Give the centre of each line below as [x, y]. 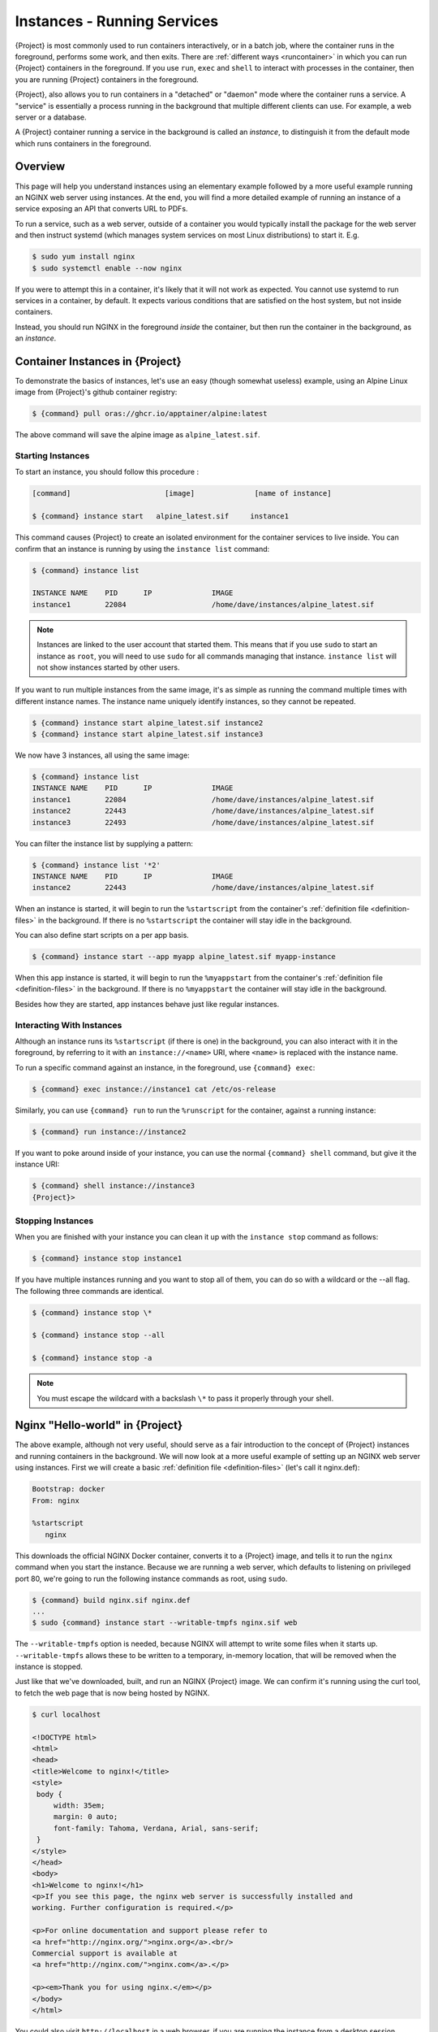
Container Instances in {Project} [98, 361]
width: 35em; [79, 1805]
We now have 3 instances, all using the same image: [102, 755]
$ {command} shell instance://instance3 [113, 1186]
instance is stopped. [49, 1667]
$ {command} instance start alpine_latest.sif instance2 [148, 723]
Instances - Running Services [117, 21]
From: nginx [56, 1500]
